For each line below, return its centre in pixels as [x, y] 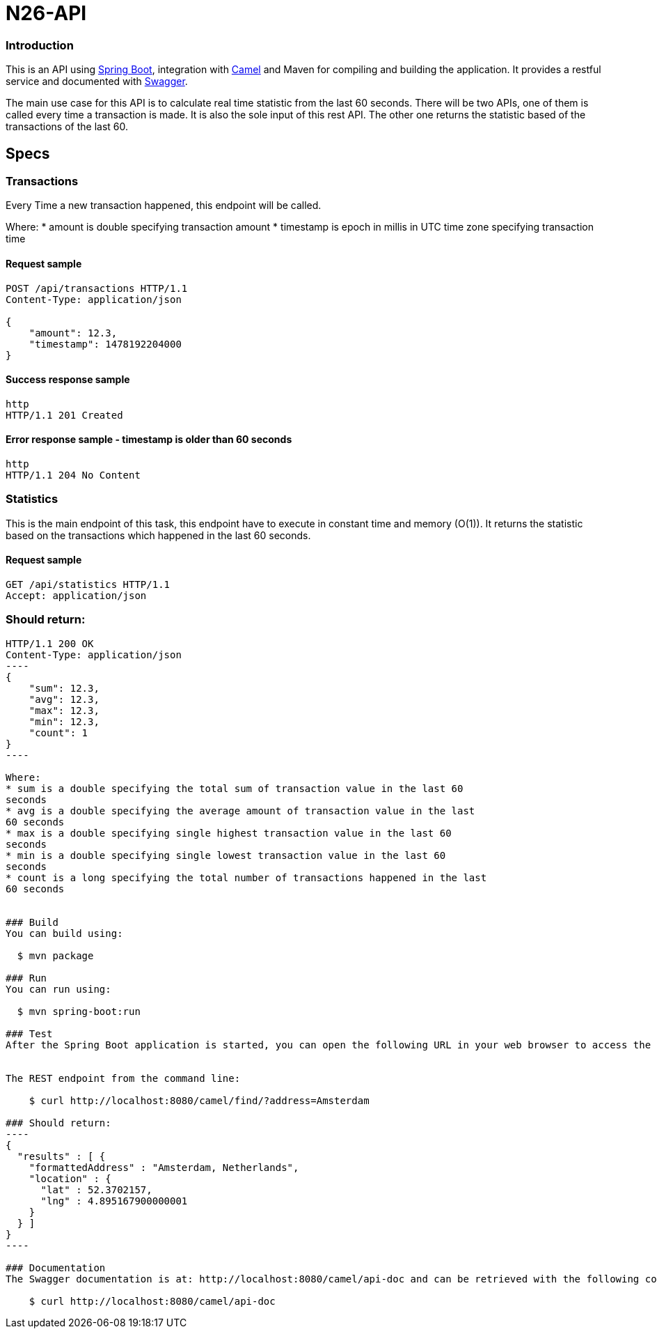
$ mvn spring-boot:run [79, 1011]
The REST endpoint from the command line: [123, 1078]
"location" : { [70, 1178]
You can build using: [64, 933]
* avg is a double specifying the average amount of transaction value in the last [240, 811]
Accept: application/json [76, 595]
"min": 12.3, [64, 721]
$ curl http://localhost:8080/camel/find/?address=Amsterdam [199, 1100]
